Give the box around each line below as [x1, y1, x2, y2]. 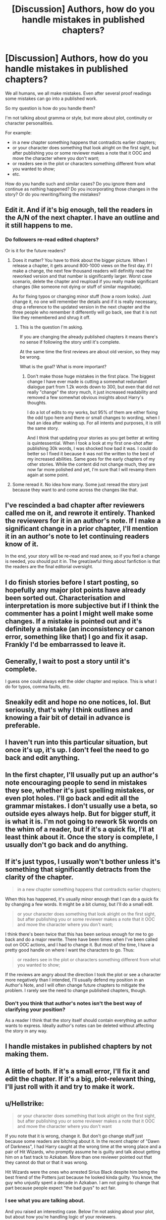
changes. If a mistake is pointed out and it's [5, 617, 142, 625]
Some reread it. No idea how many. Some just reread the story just [12, 481, 148, 487]
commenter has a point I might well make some [5, 609, 154, 617]
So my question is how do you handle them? [5, 105, 96, 111]
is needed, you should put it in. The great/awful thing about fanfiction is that [5, 558, 160, 564]
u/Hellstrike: [5, 1100, 45, 1108]
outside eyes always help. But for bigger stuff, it [5, 810, 156, 818]
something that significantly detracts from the [5, 865, 151, 874]
